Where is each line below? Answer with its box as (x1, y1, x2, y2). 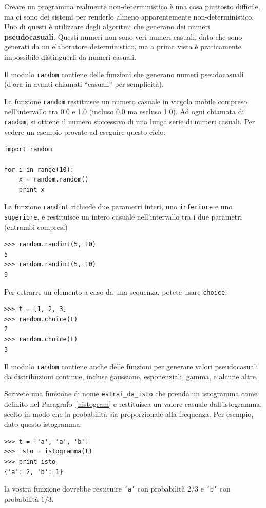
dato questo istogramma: (4, 419, 82, 429)
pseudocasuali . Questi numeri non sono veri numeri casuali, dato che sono (4, 31, 242, 42)
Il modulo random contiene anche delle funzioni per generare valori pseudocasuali (4, 361, 258, 372)
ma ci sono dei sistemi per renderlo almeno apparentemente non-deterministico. (4, 11, 254, 22)
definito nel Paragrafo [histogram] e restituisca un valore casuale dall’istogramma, (4, 398, 262, 409)
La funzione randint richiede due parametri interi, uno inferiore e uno (4, 201, 233, 212)
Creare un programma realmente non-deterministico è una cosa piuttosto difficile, (4, 1, 260, 11)
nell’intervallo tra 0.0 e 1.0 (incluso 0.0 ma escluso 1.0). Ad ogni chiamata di (4, 106, 244, 117)
